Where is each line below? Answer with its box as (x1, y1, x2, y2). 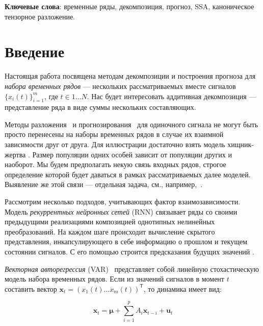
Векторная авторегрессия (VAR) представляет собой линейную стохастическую (5, 263, 259, 274)
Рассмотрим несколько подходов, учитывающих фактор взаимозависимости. (5, 196, 241, 207)
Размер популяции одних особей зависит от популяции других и (32, 149, 232, 159)
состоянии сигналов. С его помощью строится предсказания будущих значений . (5, 246, 254, 257)
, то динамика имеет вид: (143, 283, 222, 294)
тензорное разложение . (5, 11, 75, 21)
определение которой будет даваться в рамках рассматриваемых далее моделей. (5, 169, 251, 179)
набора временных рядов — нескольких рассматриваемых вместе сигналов (5, 80, 236, 91)
